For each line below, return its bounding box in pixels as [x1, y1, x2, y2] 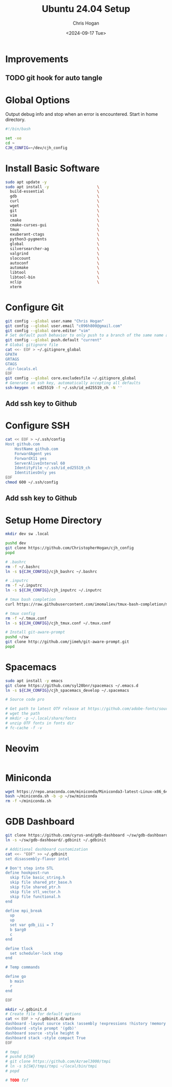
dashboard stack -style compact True [5, 1035, 86, 1040]
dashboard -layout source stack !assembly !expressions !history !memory [5, 1021, 166, 1027]
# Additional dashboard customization [5, 847, 88, 852]
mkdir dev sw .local [5, 531, 50, 537]
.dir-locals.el [5, 366, 38, 372]
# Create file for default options [5, 1012, 81, 1017]
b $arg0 [10, 927, 27, 933]
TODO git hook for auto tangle [5, 74, 102, 83]
